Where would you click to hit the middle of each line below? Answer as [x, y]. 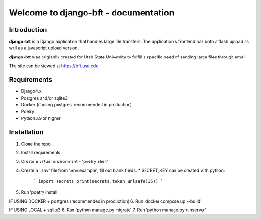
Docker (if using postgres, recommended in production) [77, 104]
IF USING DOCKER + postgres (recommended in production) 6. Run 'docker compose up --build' [105, 201]
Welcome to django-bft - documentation [92, 13]
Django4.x [31, 91]
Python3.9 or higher [41, 118]
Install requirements [41, 153]
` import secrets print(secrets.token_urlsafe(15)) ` [98, 182]
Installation [26, 132]
